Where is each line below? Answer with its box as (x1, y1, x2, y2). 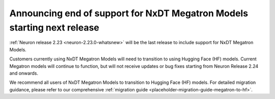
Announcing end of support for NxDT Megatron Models (9, 8, 249, 19)
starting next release (9, 22, 99, 33)
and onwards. (9, 70, 38, 76)
